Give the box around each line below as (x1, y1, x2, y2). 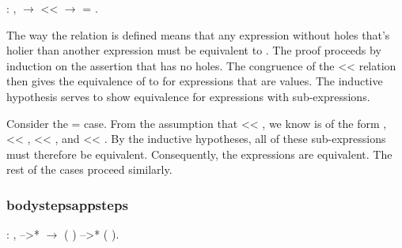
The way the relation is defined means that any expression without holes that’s (6, 26, 390, 43)
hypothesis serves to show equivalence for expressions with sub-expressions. (6, 88, 370, 104)
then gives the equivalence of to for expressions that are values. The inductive (6, 73, 383, 89)
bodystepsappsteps (6, 194, 128, 214)
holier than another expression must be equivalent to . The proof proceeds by (6, 42, 381, 58)
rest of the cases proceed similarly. (6, 161, 173, 178)
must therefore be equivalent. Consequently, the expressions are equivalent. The (6, 145, 393, 162)
